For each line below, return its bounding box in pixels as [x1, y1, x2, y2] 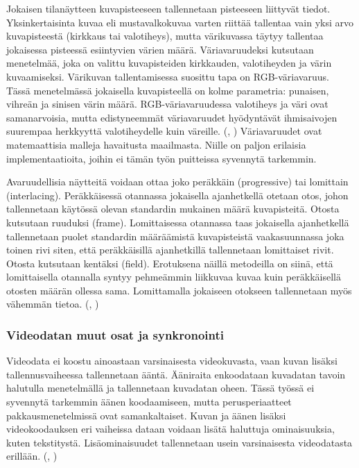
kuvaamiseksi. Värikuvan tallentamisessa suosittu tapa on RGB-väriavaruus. [6, 69, 329, 83]
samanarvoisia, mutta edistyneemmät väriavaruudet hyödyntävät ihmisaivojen [6, 110, 338, 124]
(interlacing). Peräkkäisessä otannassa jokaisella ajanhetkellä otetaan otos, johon [6, 187, 349, 202]
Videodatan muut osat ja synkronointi [6, 326, 225, 343]
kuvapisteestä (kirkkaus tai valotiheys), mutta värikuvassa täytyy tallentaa [6, 28, 324, 43]
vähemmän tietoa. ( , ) [6, 296, 99, 311]
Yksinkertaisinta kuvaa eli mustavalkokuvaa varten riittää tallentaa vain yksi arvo [6, 15, 353, 29]
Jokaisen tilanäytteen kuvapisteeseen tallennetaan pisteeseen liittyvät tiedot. [6, 1, 331, 15]
